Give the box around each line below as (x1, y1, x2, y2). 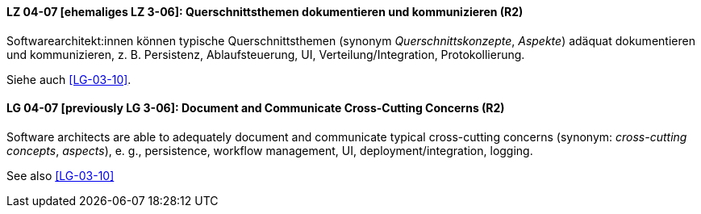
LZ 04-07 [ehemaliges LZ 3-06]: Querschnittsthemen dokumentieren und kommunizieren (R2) (6, 5, 524, 19)
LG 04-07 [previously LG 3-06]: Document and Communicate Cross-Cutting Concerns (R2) (6, 101, 505, 115)
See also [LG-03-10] (6, 168, 115, 183)
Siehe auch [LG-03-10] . (6, 72, 131, 86)
